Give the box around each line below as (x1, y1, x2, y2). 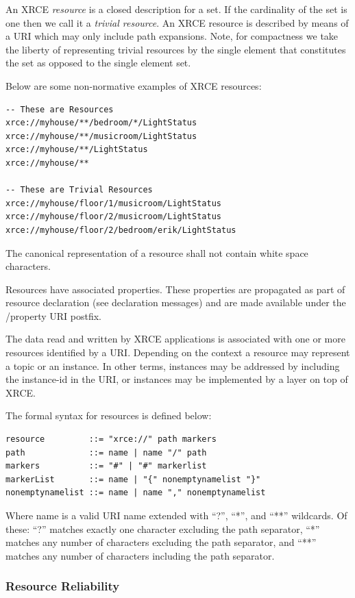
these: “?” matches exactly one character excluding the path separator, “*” (5, 521, 320, 536)
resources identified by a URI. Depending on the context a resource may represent (5, 345, 350, 360)
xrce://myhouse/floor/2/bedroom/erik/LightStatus (5, 225, 236, 235)
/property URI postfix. (5, 308, 101, 323)
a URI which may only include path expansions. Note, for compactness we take (5, 29, 339, 43)
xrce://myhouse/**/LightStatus (5, 145, 148, 155)
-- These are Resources (5, 104, 114, 114)
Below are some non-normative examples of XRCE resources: (5, 78, 262, 92)
